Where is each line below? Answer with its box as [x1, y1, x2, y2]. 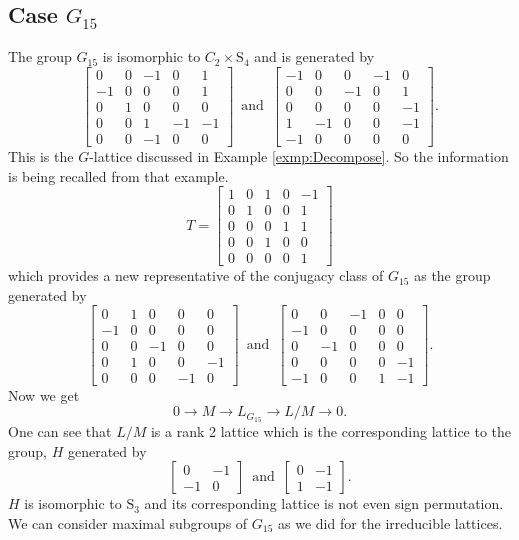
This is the [8, 145, 74, 166]
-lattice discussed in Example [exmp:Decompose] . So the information [89, 145, 509, 166]
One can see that [8, 421, 112, 442]
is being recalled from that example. [8, 165, 229, 186]
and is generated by [254, 46, 375, 67]
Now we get [8, 384, 80, 405]
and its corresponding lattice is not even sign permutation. [144, 493, 504, 514]
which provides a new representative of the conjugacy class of [8, 265, 384, 286]
